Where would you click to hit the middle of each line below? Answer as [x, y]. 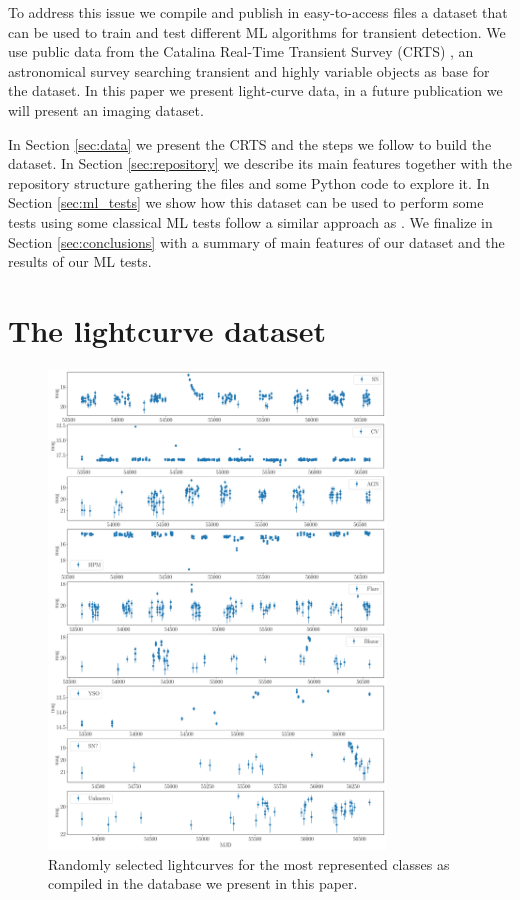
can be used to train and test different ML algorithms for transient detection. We [257, 31]
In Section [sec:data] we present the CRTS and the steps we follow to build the [250, 143]
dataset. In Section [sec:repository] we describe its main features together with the [260, 163]
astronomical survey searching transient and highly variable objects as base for [249, 70]
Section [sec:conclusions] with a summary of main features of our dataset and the [256, 241]
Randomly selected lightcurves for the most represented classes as [249, 863]
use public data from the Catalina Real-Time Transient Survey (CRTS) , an [241, 51]
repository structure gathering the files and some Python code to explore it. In [249, 182]
